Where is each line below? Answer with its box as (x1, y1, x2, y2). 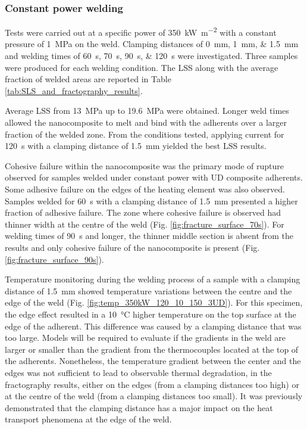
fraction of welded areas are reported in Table (5, 73, 171, 85)
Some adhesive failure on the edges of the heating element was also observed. (5, 183, 285, 195)
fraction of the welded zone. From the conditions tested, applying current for (5, 128, 284, 140)
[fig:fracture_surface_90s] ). (5, 253, 104, 265)
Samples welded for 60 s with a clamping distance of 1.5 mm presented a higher (5, 194, 298, 207)
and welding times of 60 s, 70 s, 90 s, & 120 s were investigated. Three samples (5, 49, 298, 62)
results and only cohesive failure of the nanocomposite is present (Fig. (5, 241, 260, 253)
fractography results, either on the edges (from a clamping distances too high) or (5, 378, 299, 390)
